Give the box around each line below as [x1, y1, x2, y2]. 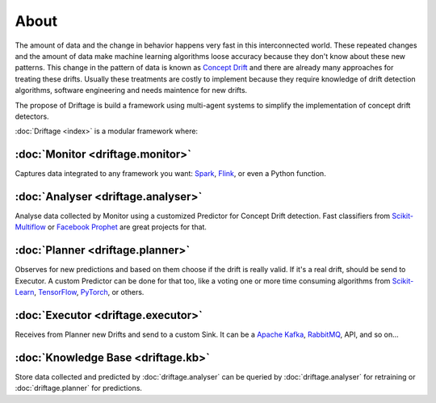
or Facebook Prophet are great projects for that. [47, 222, 208, 232]
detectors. [15, 111, 49, 121]
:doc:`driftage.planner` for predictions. [15, 384, 143, 393]
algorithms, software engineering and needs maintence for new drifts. [15, 86, 248, 95]
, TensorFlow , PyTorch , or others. [33, 288, 145, 297]
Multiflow [15, 222, 46, 232]
